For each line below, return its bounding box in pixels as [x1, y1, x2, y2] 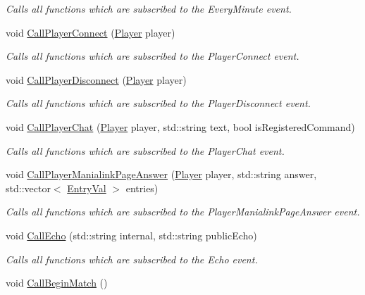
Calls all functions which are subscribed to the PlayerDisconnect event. [6, 96, 311, 111]
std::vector [6, 180, 51, 195]
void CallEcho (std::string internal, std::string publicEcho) [6, 227, 257, 242]
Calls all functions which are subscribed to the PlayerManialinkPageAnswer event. [6, 204, 360, 219]
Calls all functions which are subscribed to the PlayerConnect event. [6, 49, 299, 63]
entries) [125, 180, 159, 195]
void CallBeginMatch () [6, 275, 108, 290]
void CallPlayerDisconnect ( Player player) [6, 72, 187, 87]
